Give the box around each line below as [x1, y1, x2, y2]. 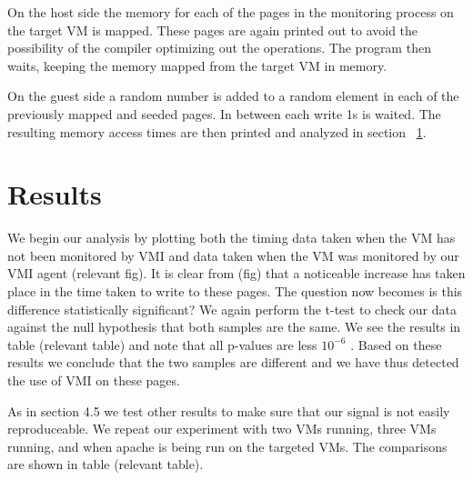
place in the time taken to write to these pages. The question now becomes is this [7, 282, 463, 301]
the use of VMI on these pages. [7, 371, 180, 390]
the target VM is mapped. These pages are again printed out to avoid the [7, 20, 418, 39]
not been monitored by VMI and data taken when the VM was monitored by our [7, 245, 459, 265]
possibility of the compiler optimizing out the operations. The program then [7, 38, 431, 57]
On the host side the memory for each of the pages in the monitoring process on [7, 3, 454, 21]
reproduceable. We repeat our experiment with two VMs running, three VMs [7, 419, 437, 438]
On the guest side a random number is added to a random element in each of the [7, 86, 459, 105]
